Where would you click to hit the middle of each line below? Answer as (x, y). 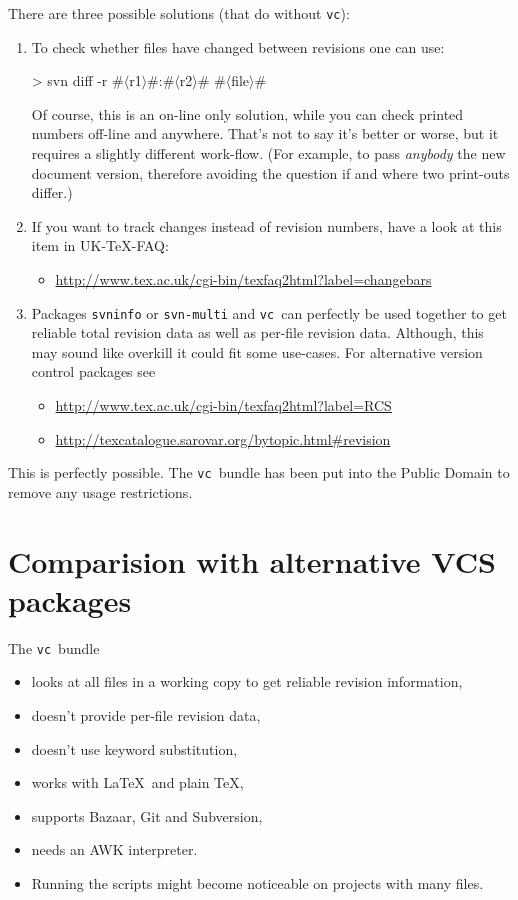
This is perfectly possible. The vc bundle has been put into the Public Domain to (259, 472)
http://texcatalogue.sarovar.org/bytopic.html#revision (223, 438)
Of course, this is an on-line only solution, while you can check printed (247, 113)
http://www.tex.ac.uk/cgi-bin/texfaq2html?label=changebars (243, 279)
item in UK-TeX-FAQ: (100, 245)
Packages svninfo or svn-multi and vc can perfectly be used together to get (269, 312)
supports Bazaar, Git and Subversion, (147, 815)
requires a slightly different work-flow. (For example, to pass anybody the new (268, 153)
